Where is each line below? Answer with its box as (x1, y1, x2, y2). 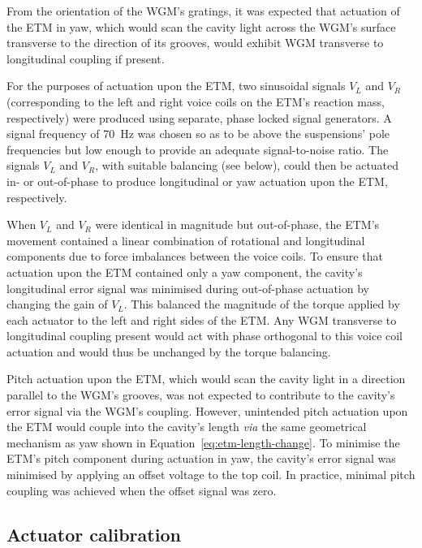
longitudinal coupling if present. (6, 50, 165, 67)
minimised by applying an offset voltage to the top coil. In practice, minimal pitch (6, 466, 416, 483)
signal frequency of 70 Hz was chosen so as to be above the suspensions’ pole (6, 125, 390, 142)
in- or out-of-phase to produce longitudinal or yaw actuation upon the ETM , (6, 172, 388, 189)
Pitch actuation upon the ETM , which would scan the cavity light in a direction (6, 370, 406, 387)
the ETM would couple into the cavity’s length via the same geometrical (6, 418, 367, 435)
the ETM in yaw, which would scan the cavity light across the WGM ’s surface (6, 18, 396, 35)
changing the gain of (6, 296, 108, 313)
